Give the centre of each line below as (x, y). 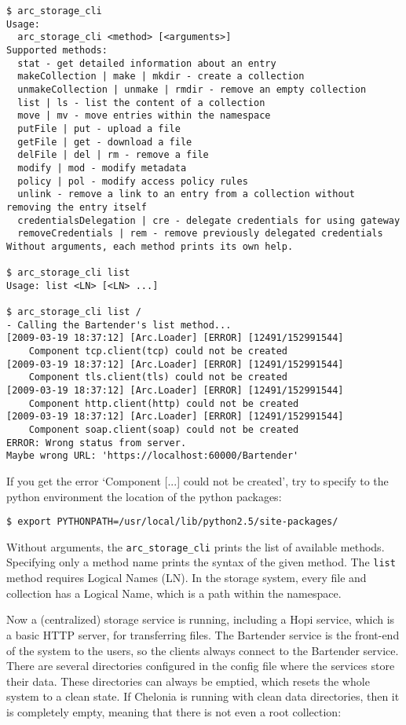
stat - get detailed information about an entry (147, 63)
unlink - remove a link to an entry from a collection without (186, 194)
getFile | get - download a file (105, 142)
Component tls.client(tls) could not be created (158, 377)
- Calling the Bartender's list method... (119, 325)
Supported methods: (57, 50)
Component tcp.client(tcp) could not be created (158, 352)
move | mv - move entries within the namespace (144, 116)
